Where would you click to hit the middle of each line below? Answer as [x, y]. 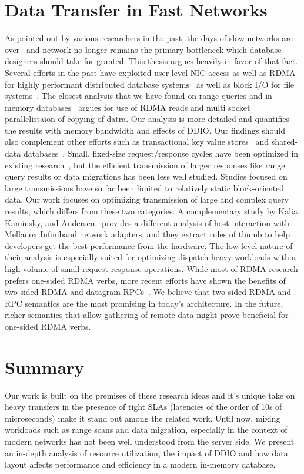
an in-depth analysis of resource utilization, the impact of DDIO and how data [146, 453]
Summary [45, 367]
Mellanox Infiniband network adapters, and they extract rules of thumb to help [147, 234]
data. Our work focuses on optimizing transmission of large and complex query [147, 199]
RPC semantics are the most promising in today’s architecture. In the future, [144, 303]
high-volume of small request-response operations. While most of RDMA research [151, 269]
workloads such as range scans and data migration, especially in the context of [146, 430]
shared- [285, 142]
